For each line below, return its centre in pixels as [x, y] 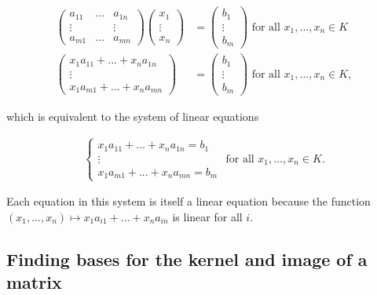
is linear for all [207, 216]
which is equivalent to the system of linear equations [133, 117]
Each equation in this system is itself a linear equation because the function [188, 201]
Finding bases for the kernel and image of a [187, 259]
